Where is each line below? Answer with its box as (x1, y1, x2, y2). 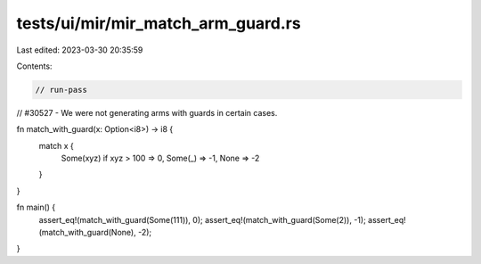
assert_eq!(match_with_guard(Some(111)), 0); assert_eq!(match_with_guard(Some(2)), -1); (38, 214, 367, 225)
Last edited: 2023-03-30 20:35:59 (16, 45, 143, 55)
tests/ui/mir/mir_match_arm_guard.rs (16, 13, 302, 33)
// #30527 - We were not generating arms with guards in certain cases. (16, 107, 278, 118)
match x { (38, 140, 75, 151)
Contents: (16, 61, 53, 71)
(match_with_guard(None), (38, 227, 137, 238)
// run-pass (35, 85, 88, 95)
